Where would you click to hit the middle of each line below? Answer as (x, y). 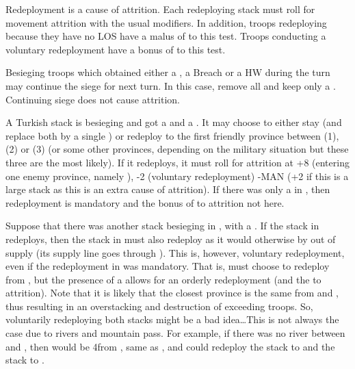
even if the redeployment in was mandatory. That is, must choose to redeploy (168, 266)
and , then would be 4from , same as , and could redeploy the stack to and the (170, 346)
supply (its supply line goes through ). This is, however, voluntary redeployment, (175, 252)
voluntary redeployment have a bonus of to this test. (116, 49)
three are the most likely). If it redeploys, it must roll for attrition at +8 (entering (177, 162)
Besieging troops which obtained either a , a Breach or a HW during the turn (168, 72)
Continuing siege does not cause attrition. (93, 99)
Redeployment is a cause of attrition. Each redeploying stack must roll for (160, 9)
